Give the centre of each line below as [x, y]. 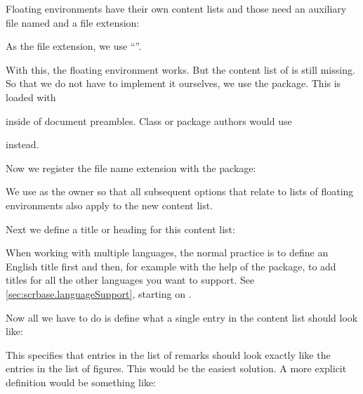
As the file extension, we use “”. [74, 46]
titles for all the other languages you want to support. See [130, 280]
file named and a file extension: [73, 22]
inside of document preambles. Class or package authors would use [149, 120]
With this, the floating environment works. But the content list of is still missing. [180, 69]
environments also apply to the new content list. [110, 205]
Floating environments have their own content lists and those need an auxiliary [176, 8]
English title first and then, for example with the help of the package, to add [171, 266]
